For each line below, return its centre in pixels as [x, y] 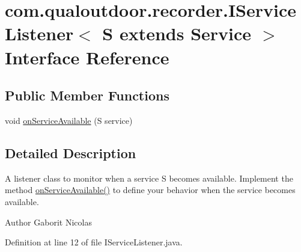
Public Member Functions [87, 95]
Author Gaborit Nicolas [48, 222]
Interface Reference [87, 57]
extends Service [185, 33]
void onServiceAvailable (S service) [69, 120]
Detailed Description [71, 152]
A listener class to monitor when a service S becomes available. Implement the [149, 178]
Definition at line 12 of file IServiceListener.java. [94, 242]
